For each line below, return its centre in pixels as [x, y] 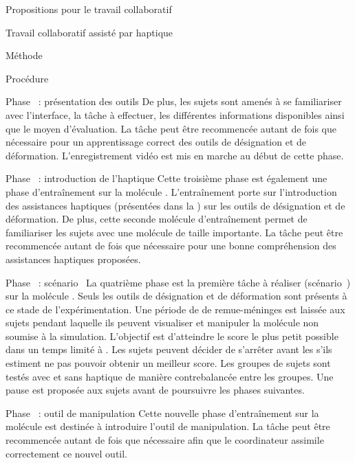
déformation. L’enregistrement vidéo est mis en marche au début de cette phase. [175, 155]
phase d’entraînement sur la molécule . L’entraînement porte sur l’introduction [171, 191]
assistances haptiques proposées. [73, 259]
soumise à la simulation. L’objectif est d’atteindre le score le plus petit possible [172, 336]
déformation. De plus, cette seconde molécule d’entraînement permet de [157, 219]
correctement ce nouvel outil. [67, 453]
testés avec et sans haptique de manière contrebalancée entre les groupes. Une [170, 376]
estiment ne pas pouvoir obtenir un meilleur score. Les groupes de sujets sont [168, 363]
